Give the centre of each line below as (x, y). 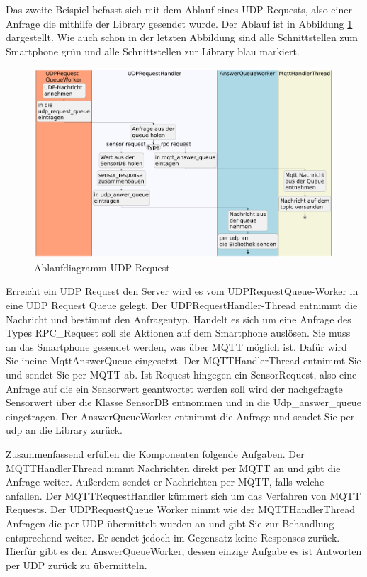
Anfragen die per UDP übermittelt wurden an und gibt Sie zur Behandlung (170, 523)
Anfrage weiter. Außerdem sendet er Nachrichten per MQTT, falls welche (165, 482)
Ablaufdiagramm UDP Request (102, 267)
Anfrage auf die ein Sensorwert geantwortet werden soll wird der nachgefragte (174, 388)
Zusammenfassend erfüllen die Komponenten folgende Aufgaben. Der (155, 454)
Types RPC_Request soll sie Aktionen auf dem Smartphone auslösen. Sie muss (178, 333)
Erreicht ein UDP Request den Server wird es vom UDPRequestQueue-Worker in (182, 291)
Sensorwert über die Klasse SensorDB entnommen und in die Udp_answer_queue (183, 402)
